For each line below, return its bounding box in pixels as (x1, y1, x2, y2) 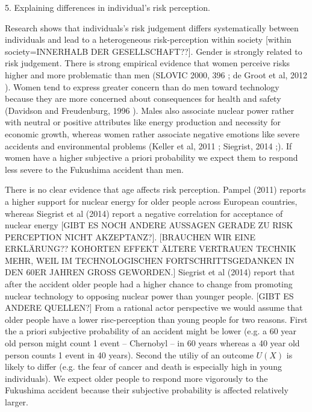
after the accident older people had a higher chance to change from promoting (5, 278, 293, 290)
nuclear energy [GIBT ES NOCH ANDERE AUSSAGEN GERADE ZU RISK (5, 219, 293, 231)
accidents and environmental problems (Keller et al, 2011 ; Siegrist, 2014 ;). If (5, 139, 292, 152)
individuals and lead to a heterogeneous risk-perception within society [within (5, 33, 292, 46)
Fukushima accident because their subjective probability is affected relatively (5, 384, 289, 396)
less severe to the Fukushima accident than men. (5, 163, 184, 175)
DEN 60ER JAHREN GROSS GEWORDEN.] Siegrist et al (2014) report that (5, 266, 295, 278)
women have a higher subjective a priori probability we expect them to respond (5, 151, 298, 164)
